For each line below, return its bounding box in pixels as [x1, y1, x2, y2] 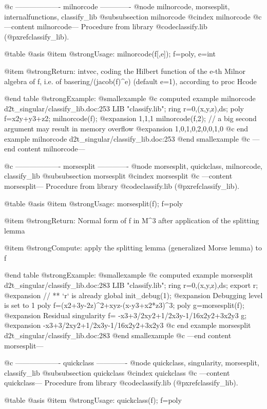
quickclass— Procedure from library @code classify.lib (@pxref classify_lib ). [4, 377, 238, 388]
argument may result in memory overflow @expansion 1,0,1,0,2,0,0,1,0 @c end [4, 123, 249, 133]
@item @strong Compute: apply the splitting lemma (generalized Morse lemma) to [4, 242, 262, 253]
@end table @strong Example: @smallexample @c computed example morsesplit [4, 269, 253, 280]
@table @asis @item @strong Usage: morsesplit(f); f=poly [4, 198, 183, 208]
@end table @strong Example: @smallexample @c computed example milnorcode [4, 93, 256, 104]
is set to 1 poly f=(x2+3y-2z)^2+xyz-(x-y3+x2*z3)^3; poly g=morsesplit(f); [4, 300, 244, 310]
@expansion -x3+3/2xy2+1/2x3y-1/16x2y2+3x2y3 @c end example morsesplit [4, 320, 251, 330]
